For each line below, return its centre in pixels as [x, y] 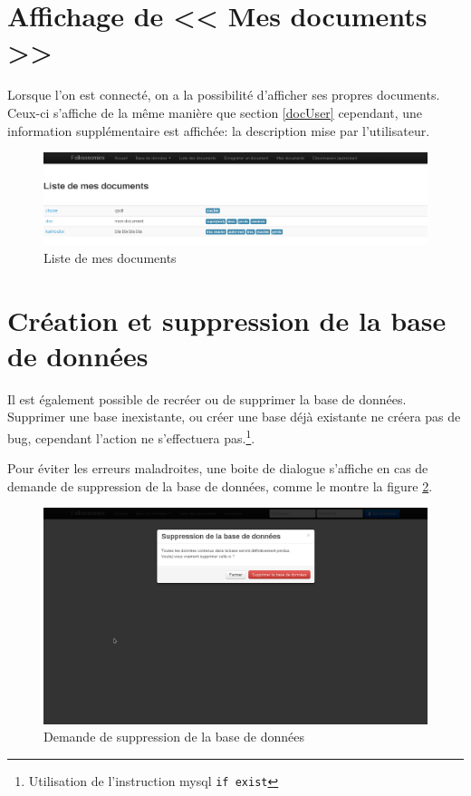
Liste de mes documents [110, 257]
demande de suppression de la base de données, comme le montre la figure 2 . [220, 485]
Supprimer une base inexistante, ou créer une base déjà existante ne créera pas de [234, 417]
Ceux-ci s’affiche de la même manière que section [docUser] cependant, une [215, 112]
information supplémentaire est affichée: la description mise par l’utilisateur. [219, 130]
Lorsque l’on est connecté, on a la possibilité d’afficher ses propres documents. [224, 95]
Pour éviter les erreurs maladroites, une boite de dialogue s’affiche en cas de [218, 468]
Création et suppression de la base [227, 320]
